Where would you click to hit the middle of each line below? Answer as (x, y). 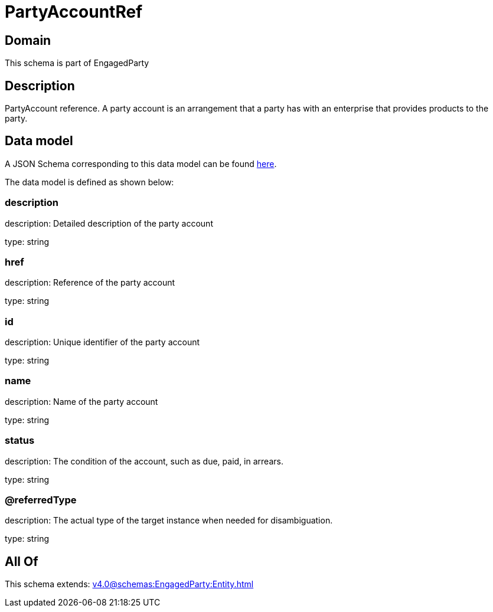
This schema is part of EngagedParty (77, 63)
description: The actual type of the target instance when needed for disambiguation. (169, 521)
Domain (28, 40)
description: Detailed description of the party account (109, 223)
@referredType (41, 500)
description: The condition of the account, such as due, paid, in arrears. (144, 461)
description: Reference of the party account (90, 283)
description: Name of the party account (81, 401)
